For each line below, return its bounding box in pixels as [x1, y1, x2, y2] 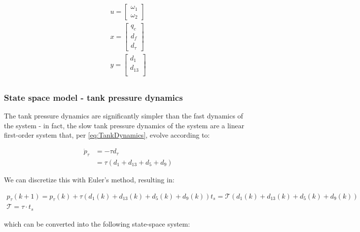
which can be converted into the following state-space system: [4, 218, 190, 229]
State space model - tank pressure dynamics [4, 91, 183, 103]
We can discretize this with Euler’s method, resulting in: [4, 174, 175, 185]
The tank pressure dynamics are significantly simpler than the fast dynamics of [4, 111, 243, 121]
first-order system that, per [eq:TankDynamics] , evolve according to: [4, 130, 210, 140]
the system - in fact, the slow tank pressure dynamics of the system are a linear [4, 120, 245, 130]
